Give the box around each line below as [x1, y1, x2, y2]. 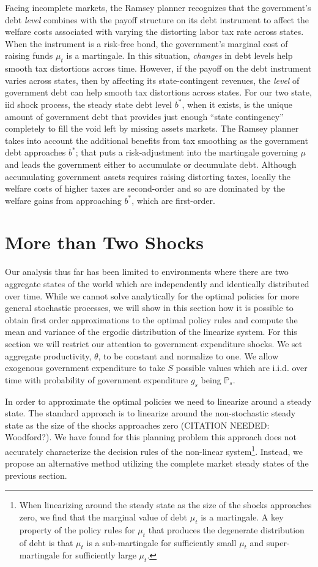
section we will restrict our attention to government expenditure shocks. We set [5, 337, 303, 350]
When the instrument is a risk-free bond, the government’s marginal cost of [5, 37, 288, 50]
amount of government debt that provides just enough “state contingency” [5, 110, 284, 122]
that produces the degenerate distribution [148, 523, 305, 536]
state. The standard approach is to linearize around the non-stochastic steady [5, 407, 296, 419]
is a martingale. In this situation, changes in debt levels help [66, 49, 293, 62]
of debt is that [19, 536, 73, 549]
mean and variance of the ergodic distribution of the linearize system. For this [5, 325, 297, 338]
